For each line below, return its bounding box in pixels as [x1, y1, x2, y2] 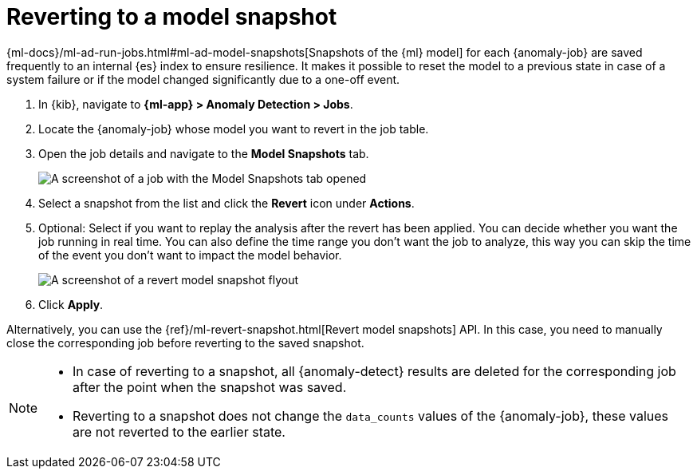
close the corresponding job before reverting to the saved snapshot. [6, 335, 364, 350]
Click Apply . [38, 297, 104, 311]
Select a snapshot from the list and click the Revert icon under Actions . [38, 196, 415, 210]
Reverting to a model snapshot [6, 3, 337, 30]
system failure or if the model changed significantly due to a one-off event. [6, 72, 400, 86]
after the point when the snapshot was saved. [73, 378, 347, 395]
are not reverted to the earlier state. [73, 423, 285, 440]
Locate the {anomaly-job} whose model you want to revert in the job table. [38, 121, 429, 136]
